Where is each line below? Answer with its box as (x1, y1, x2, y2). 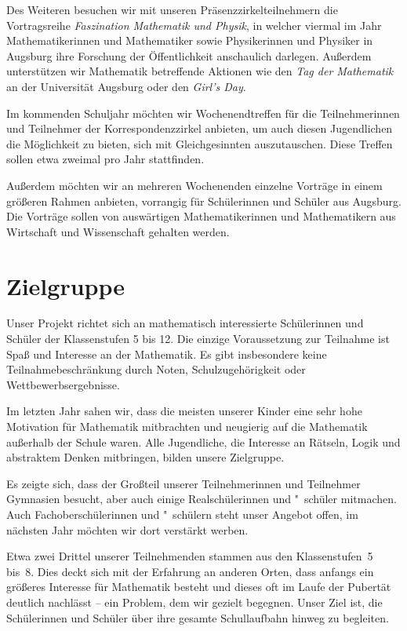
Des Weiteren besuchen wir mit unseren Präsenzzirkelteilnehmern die (6, 2, 338, 17)
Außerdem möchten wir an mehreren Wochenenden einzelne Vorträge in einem (6, 177, 383, 193)
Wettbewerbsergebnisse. (6, 376, 120, 392)
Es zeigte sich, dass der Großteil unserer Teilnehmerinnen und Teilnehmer (6, 475, 361, 491)
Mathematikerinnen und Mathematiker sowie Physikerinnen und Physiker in (6, 32, 373, 49)
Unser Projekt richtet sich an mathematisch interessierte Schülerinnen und (6, 315, 364, 331)
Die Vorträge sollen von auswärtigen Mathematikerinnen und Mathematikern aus (6, 208, 396, 224)
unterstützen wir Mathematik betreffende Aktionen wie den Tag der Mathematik (6, 63, 394, 79)
